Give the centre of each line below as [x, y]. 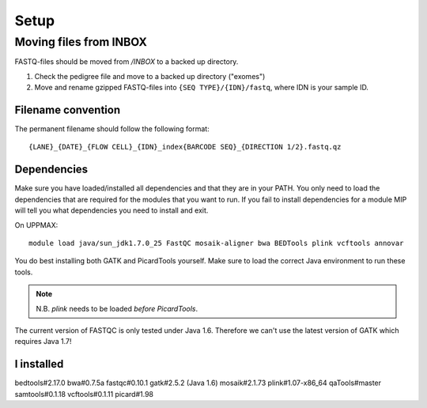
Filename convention [68, 110]
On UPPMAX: [36, 225]
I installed [39, 364]
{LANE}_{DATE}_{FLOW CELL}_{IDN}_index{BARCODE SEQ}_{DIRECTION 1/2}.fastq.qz [185, 147]
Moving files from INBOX [81, 42]
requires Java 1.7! [43, 342]
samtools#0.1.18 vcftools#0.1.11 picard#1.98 [84, 394]
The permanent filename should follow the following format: [112, 129]
